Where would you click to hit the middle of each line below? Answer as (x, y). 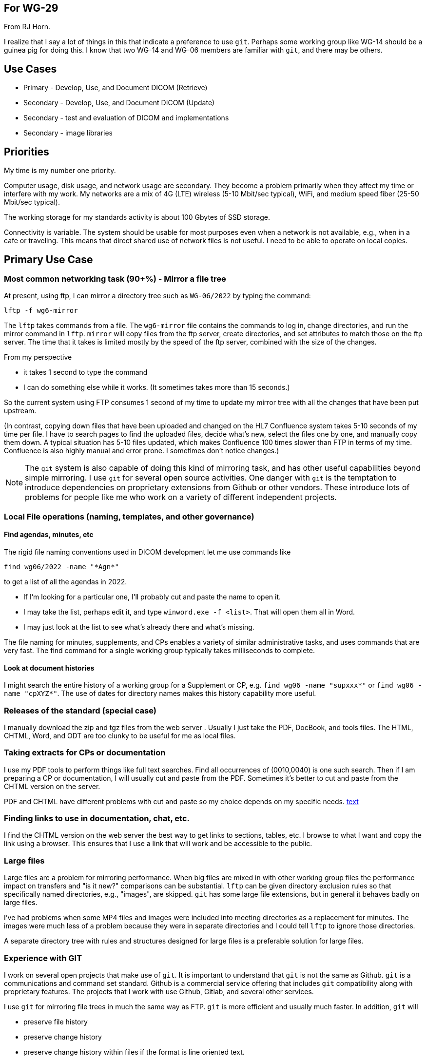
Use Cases (30, 69)
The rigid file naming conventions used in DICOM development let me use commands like (147, 552)
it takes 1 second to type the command (86, 372)
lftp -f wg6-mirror (41, 311)
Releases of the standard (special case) (80, 710)
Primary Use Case (48, 259)
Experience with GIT (43, 958)
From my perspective (38, 357)
